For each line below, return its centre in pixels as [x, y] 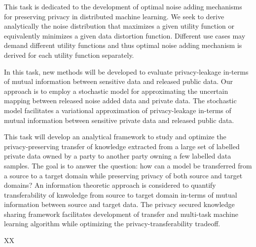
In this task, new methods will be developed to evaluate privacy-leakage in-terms [126, 71]
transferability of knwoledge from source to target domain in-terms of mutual [121, 194]
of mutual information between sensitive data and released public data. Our [118, 81]
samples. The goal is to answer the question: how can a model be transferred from [128, 165]
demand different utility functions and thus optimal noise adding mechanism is [123, 45]
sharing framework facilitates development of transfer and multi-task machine [121, 214]
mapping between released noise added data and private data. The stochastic [120, 101]
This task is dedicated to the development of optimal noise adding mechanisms [123, 6]
